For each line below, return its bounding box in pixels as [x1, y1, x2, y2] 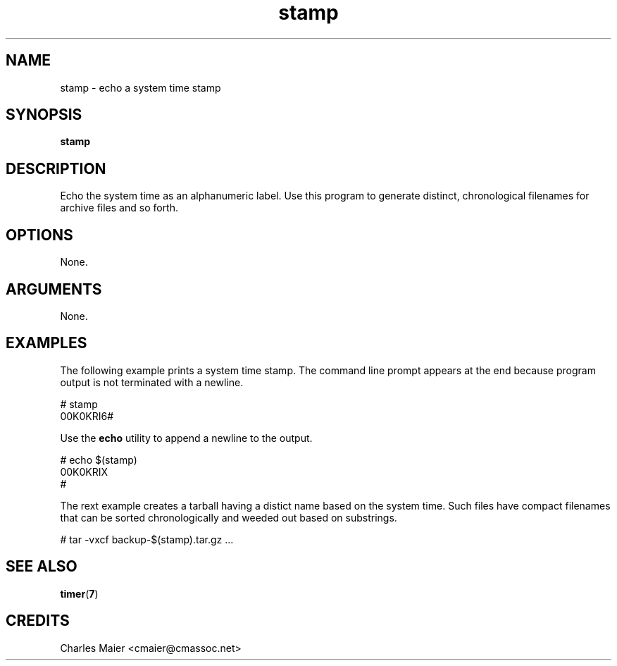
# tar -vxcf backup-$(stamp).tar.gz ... [60, 533, 234, 545]
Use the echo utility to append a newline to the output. [60, 431, 313, 444]
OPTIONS [6, 226, 73, 244]
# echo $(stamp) [60, 453, 137, 466]
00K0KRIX [60, 465, 108, 478]
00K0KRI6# [60, 409, 114, 422]
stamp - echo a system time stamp [60, 81, 221, 94]
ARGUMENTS [6, 280, 102, 298]
